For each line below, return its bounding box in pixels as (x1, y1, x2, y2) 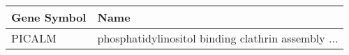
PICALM (11, 30, 57, 46)
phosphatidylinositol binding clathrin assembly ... (97, 30, 339, 46)
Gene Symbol (11, 9, 87, 25)
